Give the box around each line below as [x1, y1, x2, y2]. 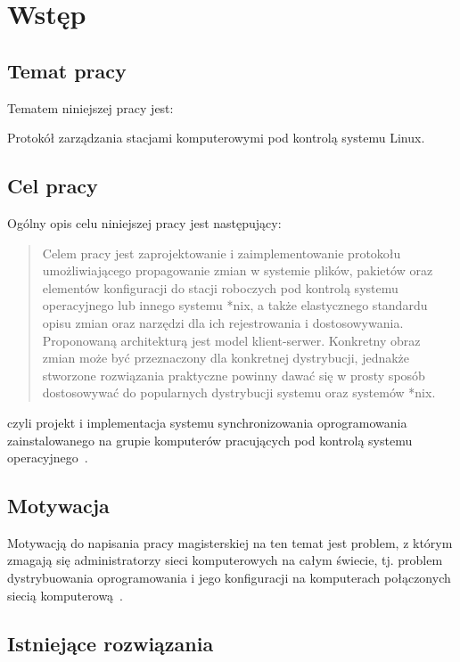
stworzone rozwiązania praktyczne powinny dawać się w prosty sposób [42, 365, 425, 384]
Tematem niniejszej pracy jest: [7, 98, 174, 117]
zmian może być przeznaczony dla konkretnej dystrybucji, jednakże [42, 348, 410, 367]
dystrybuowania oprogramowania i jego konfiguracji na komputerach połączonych [7, 568, 451, 587]
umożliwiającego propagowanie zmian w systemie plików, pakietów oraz [42, 261, 433, 280]
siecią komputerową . [7, 585, 124, 604]
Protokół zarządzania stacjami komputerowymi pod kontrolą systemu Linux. [7, 128, 425, 147]
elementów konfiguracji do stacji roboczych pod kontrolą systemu [42, 278, 398, 297]
